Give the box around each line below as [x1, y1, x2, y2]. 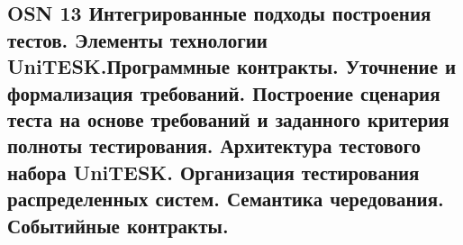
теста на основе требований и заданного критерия [7, 104, 449, 132]
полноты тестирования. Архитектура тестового [7, 132, 421, 159]
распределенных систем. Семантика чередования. [7, 185, 444, 213]
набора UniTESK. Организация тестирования [7, 158, 420, 186]
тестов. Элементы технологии [7, 25, 268, 53]
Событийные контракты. [7, 211, 229, 239]
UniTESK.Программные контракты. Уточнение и [7, 52, 457, 80]
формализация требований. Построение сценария [7, 78, 440, 106]
